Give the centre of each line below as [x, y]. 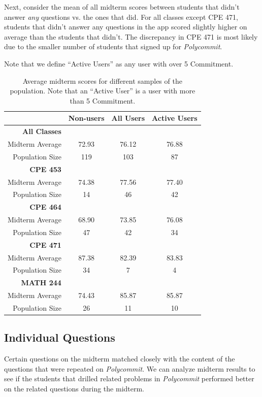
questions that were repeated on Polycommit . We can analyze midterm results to [130, 368]
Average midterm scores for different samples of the [102, 80]
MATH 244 [41, 283]
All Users [128, 118]
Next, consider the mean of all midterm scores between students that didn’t [122, 7]
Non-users [86, 118]
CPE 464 [45, 207]
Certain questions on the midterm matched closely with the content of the [120, 359]
